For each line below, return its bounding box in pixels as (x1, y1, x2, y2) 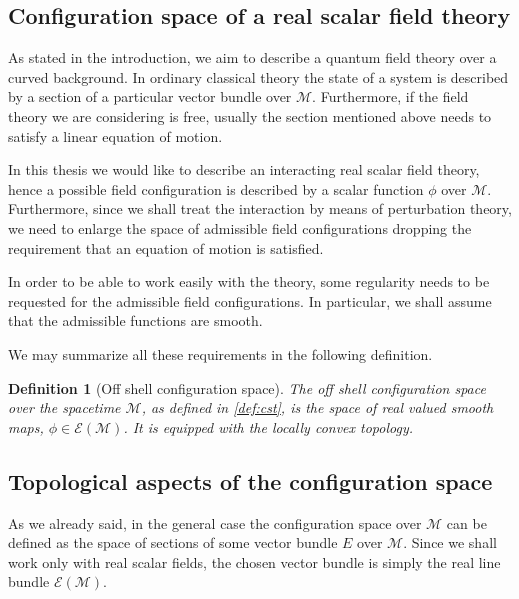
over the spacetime (8, 397, 121, 418)
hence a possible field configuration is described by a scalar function (8, 178, 424, 199)
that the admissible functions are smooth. (8, 310, 263, 331)
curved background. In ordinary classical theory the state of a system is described (8, 66, 509, 87)
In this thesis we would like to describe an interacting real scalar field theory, (8, 159, 480, 180)
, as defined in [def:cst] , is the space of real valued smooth (141, 397, 494, 418)
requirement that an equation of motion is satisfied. (8, 237, 324, 258)
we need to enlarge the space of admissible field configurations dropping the (8, 217, 472, 238)
